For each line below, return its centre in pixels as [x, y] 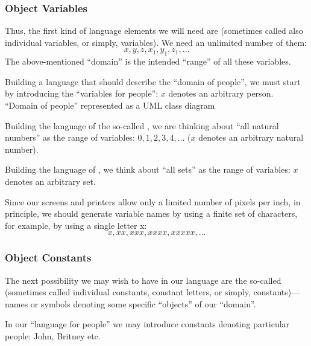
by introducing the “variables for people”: [82, 93]
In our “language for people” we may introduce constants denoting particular [147, 324]
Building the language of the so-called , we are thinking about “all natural [142, 125]
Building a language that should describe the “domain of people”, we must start [153, 81]
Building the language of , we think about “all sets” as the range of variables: [148, 169]
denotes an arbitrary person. [221, 93]
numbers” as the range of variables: [70, 137]
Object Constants [48, 258]
